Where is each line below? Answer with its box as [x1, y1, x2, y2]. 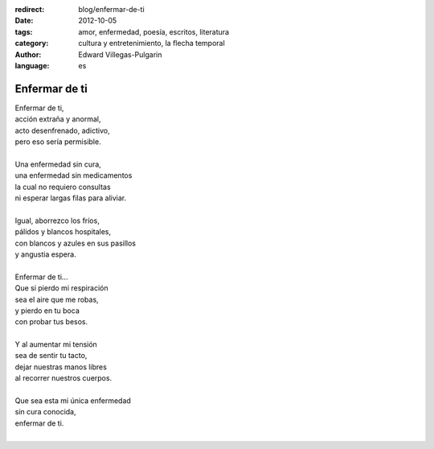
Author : [14, 49, 42, 60]
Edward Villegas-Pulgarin [78, 49, 162, 60]
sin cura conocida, [14, 407, 76, 417]
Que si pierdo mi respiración [14, 283, 108, 293]
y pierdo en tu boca [14, 306, 80, 315]
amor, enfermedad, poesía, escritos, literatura [78, 27, 229, 36]
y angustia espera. [14, 249, 76, 259]
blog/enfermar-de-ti [78, 5, 145, 14]
